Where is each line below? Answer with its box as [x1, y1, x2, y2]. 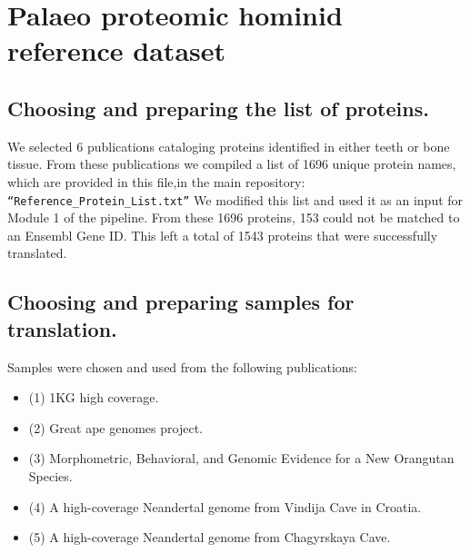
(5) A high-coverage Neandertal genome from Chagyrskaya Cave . [28, 528, 391, 547]
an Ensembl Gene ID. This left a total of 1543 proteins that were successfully [7, 225, 438, 244]
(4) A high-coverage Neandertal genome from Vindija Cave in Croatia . [28, 497, 422, 516]
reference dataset [7, 32, 226, 69]
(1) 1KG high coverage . [28, 388, 159, 407]
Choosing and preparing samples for [7, 288, 355, 316]
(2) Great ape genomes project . [28, 418, 203, 437]
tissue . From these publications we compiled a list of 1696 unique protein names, [7, 154, 456, 173]
